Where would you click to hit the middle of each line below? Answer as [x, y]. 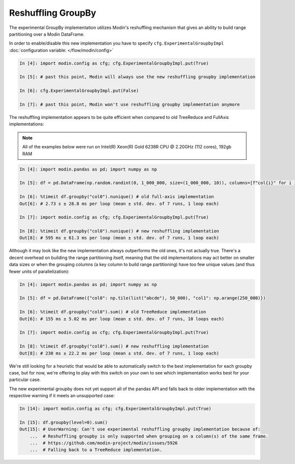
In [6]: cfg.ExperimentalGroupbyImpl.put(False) [79, 91]
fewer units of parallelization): [39, 271]
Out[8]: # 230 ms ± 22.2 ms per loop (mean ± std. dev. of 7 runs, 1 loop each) [119, 353]
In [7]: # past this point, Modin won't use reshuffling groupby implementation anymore [130, 105]
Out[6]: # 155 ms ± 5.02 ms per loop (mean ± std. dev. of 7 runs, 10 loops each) [122, 319]
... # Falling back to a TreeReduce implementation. [96, 450]
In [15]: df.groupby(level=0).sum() [64, 422]
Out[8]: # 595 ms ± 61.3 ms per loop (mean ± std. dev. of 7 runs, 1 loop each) [119, 238]
